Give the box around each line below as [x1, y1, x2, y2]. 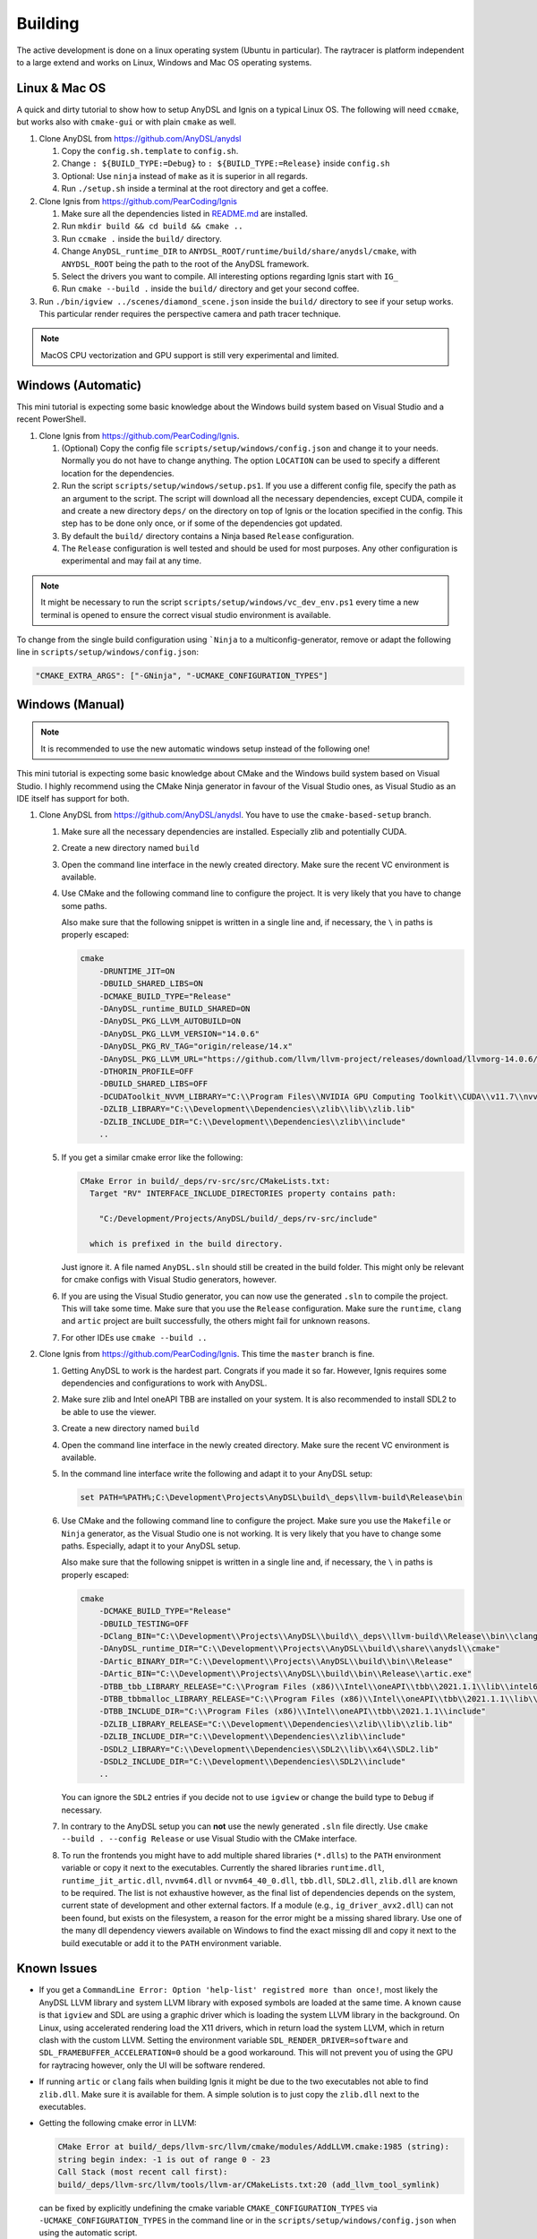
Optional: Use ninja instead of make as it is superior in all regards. [61, 170, 308, 181]
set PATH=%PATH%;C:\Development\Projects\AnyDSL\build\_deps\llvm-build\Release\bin [80, 1492, 463, 1503]
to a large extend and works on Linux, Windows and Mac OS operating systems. [16, 56, 312, 67]
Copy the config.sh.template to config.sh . [61, 146, 239, 157]
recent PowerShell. [16, 414, 87, 425]
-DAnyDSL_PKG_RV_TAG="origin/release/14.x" [98, 1042, 293, 1051]
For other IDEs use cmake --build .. [61, 1332, 208, 1343]
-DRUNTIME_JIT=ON [98, 965, 175, 976]
